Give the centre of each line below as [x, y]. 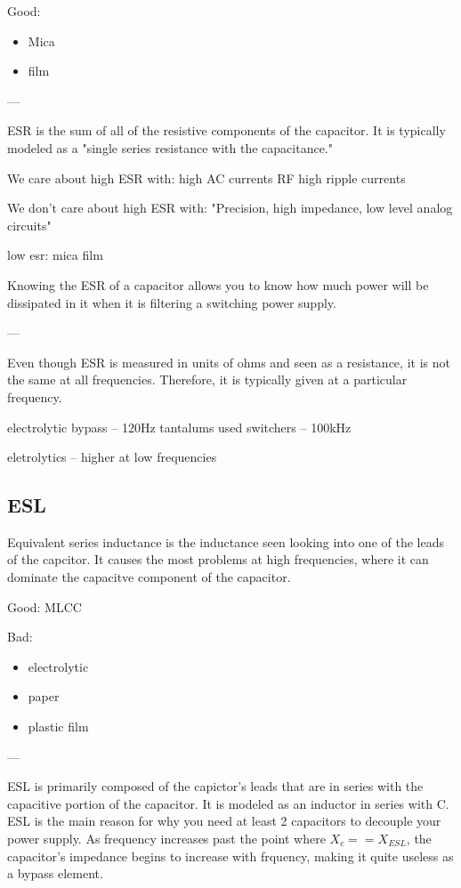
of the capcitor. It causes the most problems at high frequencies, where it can [218, 559]
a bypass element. [55, 873]
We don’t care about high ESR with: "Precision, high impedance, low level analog [230, 208]
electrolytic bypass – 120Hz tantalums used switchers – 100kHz [179, 427]
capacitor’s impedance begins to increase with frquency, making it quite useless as [230, 856]
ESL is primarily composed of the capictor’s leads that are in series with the [215, 786]
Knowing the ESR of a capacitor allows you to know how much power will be [218, 284]
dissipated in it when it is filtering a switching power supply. [172, 302]
